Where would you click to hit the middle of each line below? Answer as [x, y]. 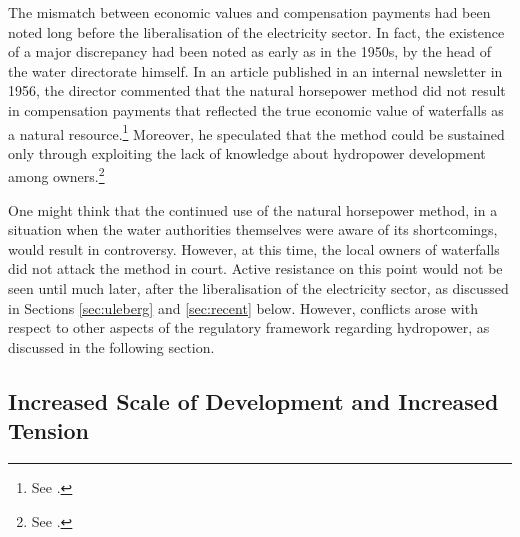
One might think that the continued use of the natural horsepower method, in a [253, 209]
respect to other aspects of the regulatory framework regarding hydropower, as [249, 327]
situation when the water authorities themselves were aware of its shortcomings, [253, 229]
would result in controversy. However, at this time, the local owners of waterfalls [254, 248]
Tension [48, 430]
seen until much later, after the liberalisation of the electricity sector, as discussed [258, 288]
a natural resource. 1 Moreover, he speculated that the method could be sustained [256, 132]
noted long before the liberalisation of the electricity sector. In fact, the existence [256, 31]
